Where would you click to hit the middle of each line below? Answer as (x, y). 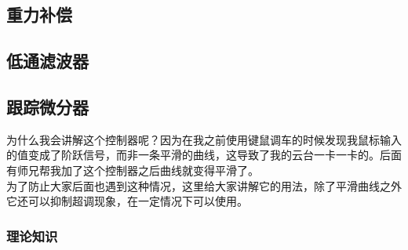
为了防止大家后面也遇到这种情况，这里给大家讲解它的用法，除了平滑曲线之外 (204, 185)
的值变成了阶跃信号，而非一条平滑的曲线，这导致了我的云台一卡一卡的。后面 (204, 155)
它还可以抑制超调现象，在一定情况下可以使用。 (127, 201)
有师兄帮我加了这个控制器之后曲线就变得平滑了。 (133, 170)
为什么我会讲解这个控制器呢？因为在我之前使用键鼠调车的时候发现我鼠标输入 (204, 139)
